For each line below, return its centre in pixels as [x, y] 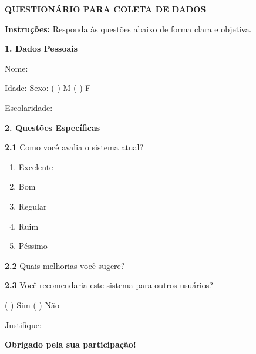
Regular [33, 206]
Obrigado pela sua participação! [70, 344]
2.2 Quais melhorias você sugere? [65, 265]
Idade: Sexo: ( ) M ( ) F [48, 88]
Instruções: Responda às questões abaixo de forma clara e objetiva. [128, 28]
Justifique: [23, 324]
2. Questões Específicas [53, 127]
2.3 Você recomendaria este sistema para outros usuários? [109, 285]
